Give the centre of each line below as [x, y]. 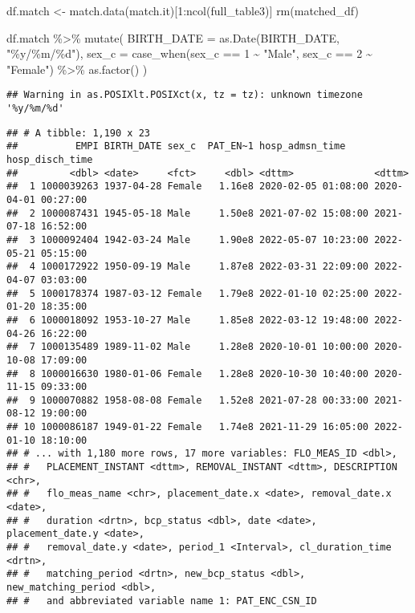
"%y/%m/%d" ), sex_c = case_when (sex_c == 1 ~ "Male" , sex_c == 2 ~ [189, 53]
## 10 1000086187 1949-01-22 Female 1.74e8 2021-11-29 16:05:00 [188, 427]
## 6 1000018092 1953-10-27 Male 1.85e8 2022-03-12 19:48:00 [188, 320]
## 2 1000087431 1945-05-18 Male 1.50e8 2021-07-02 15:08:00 [188, 213]
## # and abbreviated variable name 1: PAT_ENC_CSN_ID [162, 601]
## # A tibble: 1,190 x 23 [78, 133]
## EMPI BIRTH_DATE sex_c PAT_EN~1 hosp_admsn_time [176, 146]
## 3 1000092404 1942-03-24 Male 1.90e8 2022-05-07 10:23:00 [188, 240]
